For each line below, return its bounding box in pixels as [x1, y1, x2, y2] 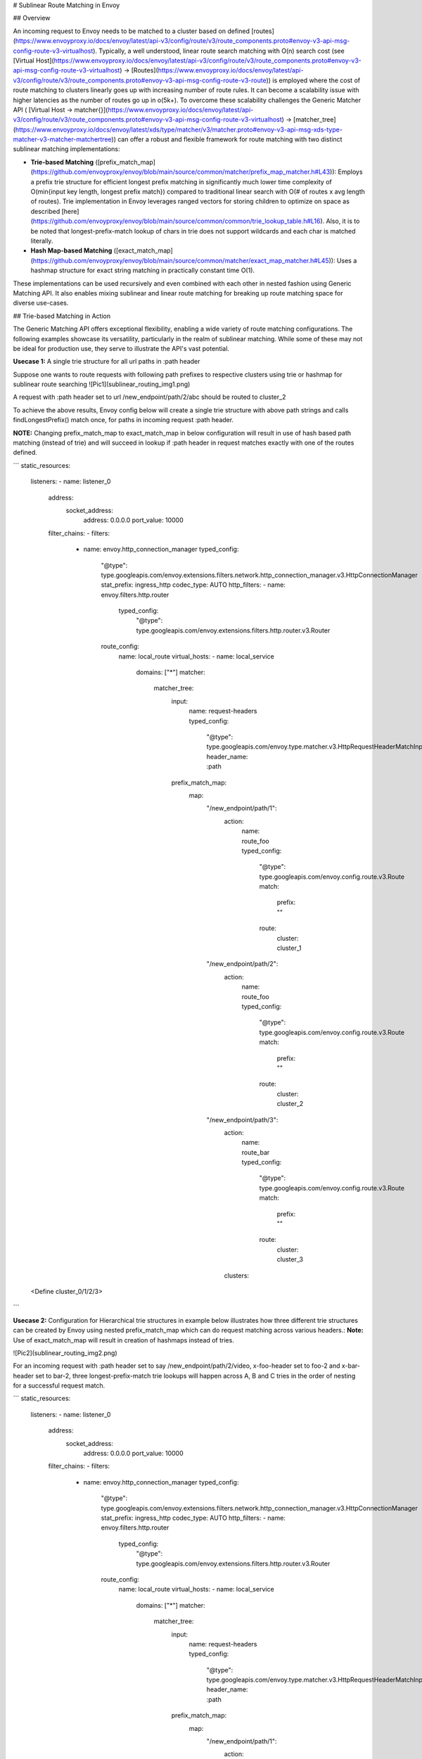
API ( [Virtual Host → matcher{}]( [13, 106, 108, 114]
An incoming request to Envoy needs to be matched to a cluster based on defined [13, 27, 250, 35]
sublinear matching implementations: [13, 145, 120, 153]
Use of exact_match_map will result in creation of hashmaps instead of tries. [13, 1335, 235, 1344]
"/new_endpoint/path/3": [206, 1115, 279, 1124]
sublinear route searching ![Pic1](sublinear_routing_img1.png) [13, 380, 191, 388]
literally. [30, 236, 53, 245]
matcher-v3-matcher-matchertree [13, 135, 112, 144]
